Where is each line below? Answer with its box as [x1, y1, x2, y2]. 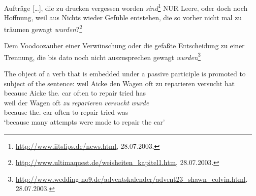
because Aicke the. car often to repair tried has [4, 88, 146, 98]
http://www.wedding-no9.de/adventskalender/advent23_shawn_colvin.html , [15, 173, 248, 184]
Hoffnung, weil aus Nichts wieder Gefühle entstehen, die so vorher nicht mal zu [4, 12, 242, 23]
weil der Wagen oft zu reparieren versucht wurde [4, 97, 149, 107]
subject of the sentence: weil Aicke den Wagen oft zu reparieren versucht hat [4, 78, 235, 88]
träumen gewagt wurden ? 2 [4, 22, 83, 34]
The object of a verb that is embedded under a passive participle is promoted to [4, 68, 246, 78]
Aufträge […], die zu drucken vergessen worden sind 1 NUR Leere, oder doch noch [4, 1, 248, 13]
